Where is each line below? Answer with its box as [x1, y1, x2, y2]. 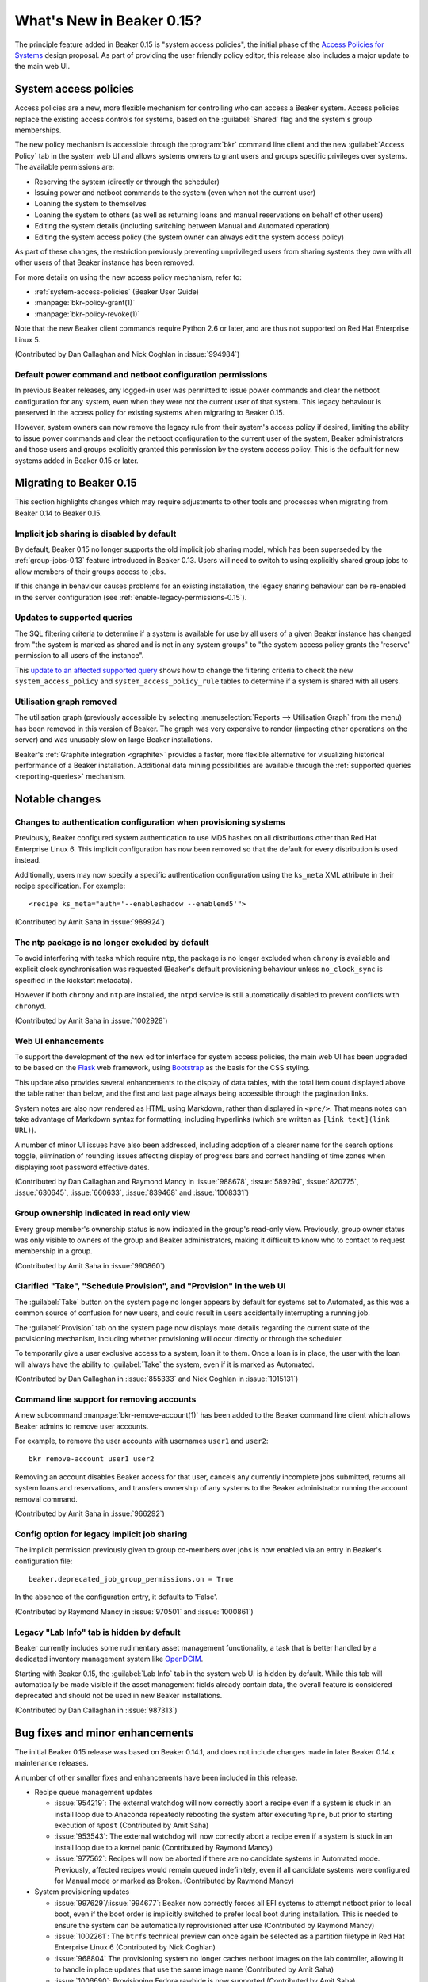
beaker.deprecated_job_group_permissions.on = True [29, 1575, 234, 1583]
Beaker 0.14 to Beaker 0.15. [14, 508, 102, 518]
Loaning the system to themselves [34, 199, 147, 209]
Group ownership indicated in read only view [14, 1207, 191, 1219]
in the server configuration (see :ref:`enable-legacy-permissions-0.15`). [14, 592, 247, 602]
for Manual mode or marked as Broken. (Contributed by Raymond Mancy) [54, 1876, 295, 1886]
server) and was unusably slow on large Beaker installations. [14, 735, 213, 744]
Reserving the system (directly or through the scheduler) [34, 177, 220, 186]
